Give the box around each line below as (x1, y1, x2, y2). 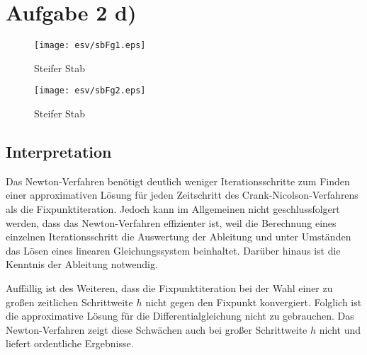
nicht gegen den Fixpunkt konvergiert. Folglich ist (145, 294, 362, 309)
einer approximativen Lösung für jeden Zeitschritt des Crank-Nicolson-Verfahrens (6, 187, 358, 202)
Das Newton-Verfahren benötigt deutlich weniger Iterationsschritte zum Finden (6, 173, 350, 188)
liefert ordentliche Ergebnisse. (6, 336, 134, 351)
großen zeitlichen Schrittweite (6, 294, 133, 309)
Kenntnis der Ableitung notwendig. (6, 257, 158, 272)
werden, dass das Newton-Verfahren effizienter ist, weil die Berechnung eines (6, 215, 337, 230)
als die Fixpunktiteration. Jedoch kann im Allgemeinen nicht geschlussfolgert (6, 202, 340, 216)
